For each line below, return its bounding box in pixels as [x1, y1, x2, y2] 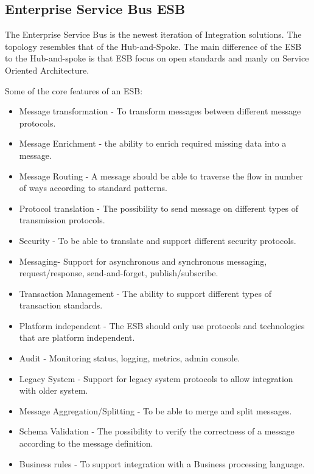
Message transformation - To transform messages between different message [19, 105, 301, 117]
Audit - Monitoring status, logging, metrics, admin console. [19, 352, 240, 364]
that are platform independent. [19, 331, 135, 344]
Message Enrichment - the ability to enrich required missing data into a [19, 137, 287, 150]
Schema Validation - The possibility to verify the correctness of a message [19, 425, 295, 437]
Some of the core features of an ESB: [5, 84, 143, 97]
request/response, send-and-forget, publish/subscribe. [19, 267, 218, 279]
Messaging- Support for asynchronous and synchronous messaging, [19, 254, 267, 267]
